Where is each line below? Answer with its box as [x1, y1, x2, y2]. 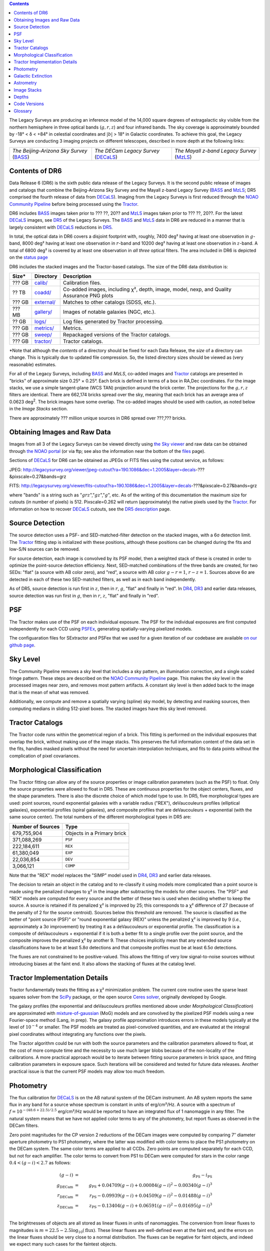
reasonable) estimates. [9, 361, 56, 367]
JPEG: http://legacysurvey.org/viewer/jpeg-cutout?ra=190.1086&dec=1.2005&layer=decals [9, 466, 196, 472]
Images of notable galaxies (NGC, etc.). [62, 308, 156, 315]
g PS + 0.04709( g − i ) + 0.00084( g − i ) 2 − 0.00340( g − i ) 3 [88, 1181, 212, 1189]
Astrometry [13, 80, 37, 86]
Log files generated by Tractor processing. [62, 318, 163, 325]
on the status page [9, 254, 48, 260]
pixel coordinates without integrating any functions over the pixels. [9, 1031, 147, 1037]
